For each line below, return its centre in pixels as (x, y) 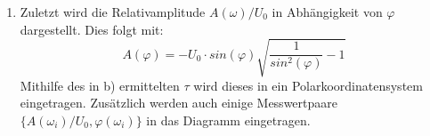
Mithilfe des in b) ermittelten (100, 85)
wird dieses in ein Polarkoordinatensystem (308, 85)
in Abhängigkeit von (327, 12)
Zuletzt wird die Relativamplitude (113, 12)
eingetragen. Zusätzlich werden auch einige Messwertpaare (178, 103)
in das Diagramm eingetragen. (228, 120)
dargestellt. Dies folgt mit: (92, 29)
